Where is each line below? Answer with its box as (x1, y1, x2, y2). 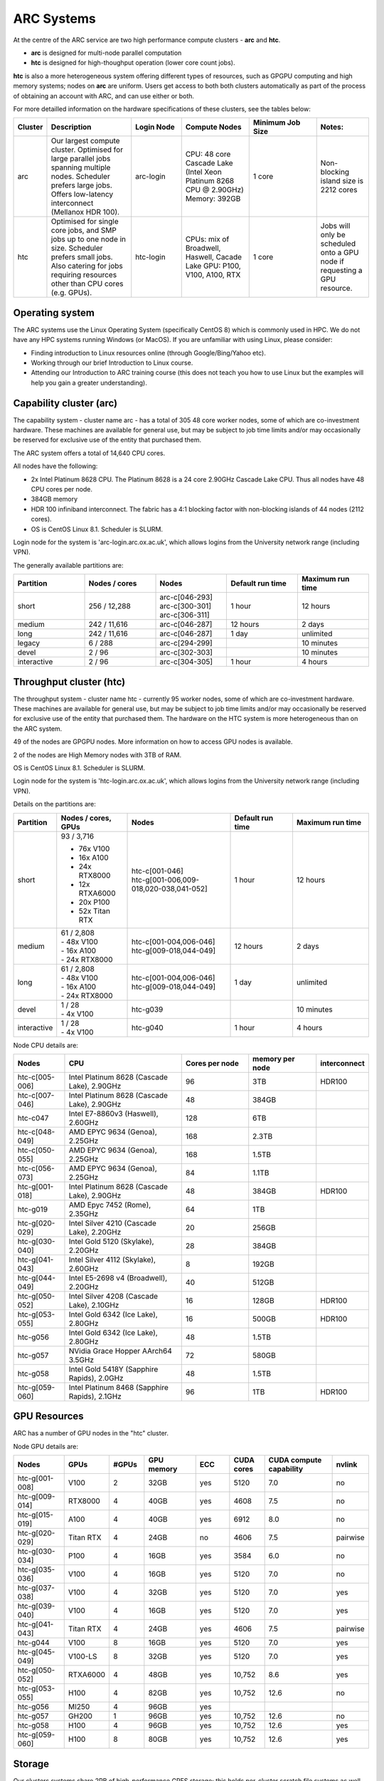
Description (50, 122, 92, 132)
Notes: (320, 122, 344, 132)
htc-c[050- (17, 1145, 55, 1155)
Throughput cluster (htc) (13, 675, 126, 687)
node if (320, 256, 344, 266)
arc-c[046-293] (159, 592, 213, 602)
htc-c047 (17, 1113, 49, 1123)
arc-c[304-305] (159, 657, 213, 667)
